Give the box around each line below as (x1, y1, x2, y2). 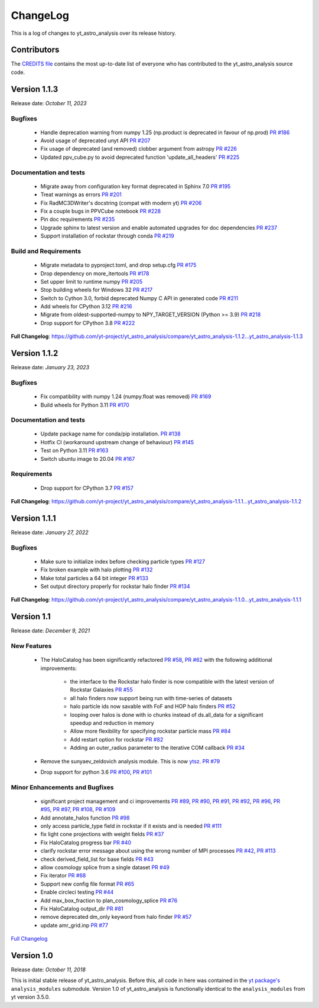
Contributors (11, 45, 60, 55)
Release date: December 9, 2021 (11, 627, 90, 635)
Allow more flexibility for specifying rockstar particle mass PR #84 (70, 727, 231, 735)
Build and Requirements (11, 247, 82, 255)
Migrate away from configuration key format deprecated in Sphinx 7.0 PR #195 (40, 183, 231, 190)
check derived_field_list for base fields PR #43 (40, 856, 154, 863)
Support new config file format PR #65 (40, 880, 135, 887)
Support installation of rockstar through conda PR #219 (40, 232, 174, 239)
